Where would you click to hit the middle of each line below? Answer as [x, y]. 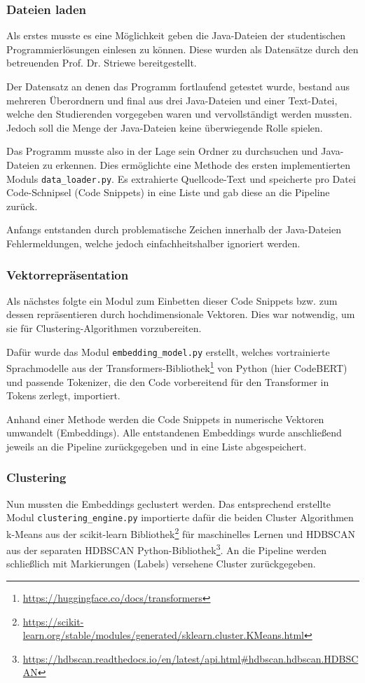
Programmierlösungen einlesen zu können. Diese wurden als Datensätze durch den [182, 49]
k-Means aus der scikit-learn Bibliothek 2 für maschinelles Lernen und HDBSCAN [181, 532]
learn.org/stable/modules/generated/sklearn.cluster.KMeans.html [163, 635]
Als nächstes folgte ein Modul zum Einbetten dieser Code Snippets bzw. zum [172, 300]
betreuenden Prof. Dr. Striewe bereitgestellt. [102, 63]
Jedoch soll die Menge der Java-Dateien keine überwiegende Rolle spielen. [165, 127]
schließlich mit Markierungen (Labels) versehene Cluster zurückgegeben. [161, 564]
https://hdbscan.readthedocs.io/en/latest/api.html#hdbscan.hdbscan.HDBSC [191, 658]
